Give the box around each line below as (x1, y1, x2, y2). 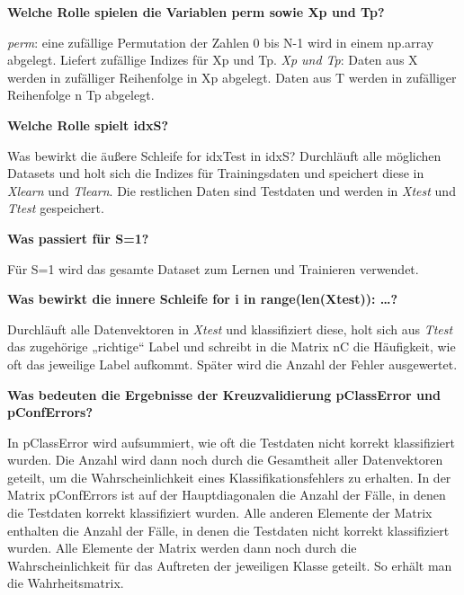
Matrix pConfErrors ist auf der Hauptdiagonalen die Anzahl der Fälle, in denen (7, 485, 446, 504)
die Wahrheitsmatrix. (7, 573, 124, 592)
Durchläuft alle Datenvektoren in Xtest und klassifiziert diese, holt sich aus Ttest (7, 319, 453, 338)
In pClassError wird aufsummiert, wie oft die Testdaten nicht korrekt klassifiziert (7, 432, 455, 451)
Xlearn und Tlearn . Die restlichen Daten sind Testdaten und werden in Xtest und (7, 181, 456, 200)
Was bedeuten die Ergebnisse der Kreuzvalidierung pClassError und (7, 385, 441, 404)
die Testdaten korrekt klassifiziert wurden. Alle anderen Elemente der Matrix (7, 503, 433, 522)
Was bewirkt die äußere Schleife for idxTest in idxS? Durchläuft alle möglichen (7, 146, 442, 164)
